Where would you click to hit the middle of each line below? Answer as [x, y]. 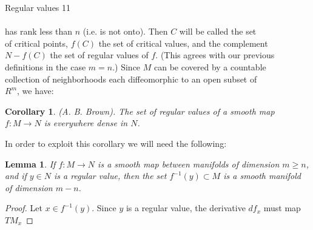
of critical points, [36, 43]
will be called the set [218, 31]
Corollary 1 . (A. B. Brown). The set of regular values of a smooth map [140, 111]
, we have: [35, 91]
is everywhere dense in [86, 123]
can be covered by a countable [210, 66]
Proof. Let [24, 208]
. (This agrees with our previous [215, 55]
